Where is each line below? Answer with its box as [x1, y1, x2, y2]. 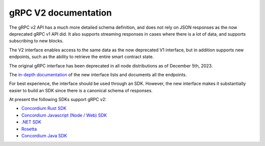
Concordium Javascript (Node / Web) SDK [21, 112, 107, 118]
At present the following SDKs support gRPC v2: [9, 97, 106, 103]
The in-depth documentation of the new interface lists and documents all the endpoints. [9, 71, 187, 78]
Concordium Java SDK [21, 133, 67, 139]
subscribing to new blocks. [9, 38, 64, 44]
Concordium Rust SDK [21, 105, 67, 111]
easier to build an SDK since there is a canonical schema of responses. [9, 87, 153, 93]
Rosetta [21, 126, 37, 132]
